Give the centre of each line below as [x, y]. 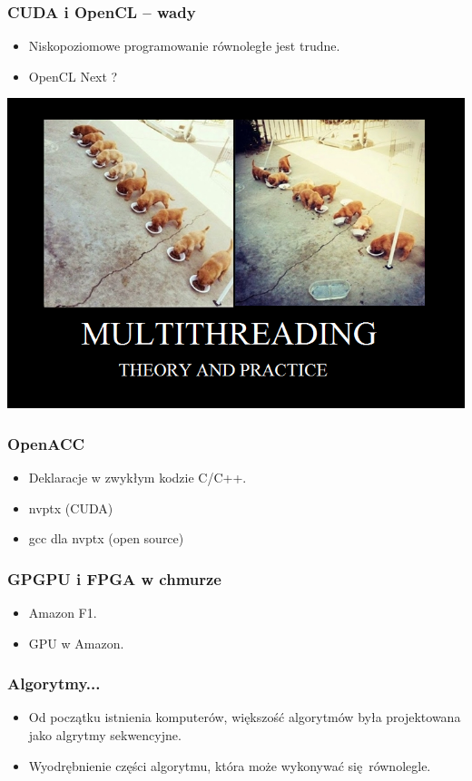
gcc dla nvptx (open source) [106, 538]
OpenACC [46, 443]
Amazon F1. [63, 613]
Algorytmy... [54, 683]
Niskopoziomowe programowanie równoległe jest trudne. [184, 46]
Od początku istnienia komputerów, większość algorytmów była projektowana [245, 717]
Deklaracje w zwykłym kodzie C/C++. [138, 478]
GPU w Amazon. [76, 643]
